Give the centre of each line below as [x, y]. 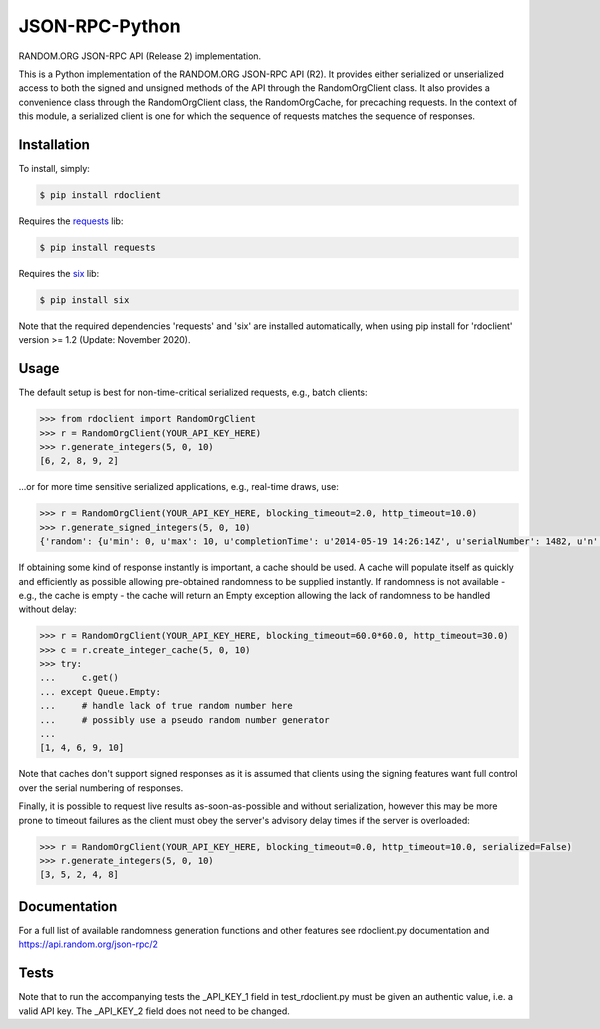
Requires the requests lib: [71, 221]
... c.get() [79, 678]
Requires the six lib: [59, 273]
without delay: [47, 609]
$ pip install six [84, 299]
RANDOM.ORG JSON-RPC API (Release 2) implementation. [140, 56]
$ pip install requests [98, 247]
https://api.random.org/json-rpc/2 [88, 944]
